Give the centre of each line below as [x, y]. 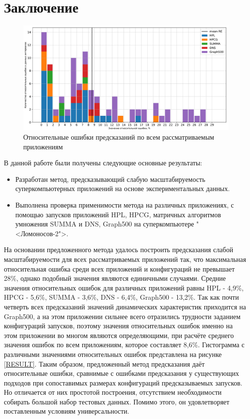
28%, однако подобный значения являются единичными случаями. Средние [115, 278]
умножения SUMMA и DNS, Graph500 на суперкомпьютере [105, 224]
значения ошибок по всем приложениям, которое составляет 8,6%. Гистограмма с [124, 345]
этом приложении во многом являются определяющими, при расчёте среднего [119, 335]
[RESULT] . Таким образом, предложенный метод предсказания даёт [104, 363]
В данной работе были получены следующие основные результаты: [103, 163]
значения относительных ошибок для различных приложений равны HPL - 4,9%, [124, 287]
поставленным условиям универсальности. [67, 411]
